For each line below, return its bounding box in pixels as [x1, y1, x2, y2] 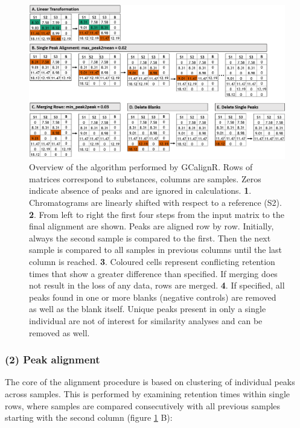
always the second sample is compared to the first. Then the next [29, 231, 271, 244]
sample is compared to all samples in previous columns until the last [29, 243, 282, 256]
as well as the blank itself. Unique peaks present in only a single [29, 302, 266, 315]
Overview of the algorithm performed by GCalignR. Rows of [29, 161, 253, 173]
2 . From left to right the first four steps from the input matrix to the [29, 208, 284, 220]
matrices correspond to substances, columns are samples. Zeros [29, 172, 261, 185]
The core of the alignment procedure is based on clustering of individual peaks [5, 375, 295, 388]
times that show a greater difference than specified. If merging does [29, 267, 278, 279]
